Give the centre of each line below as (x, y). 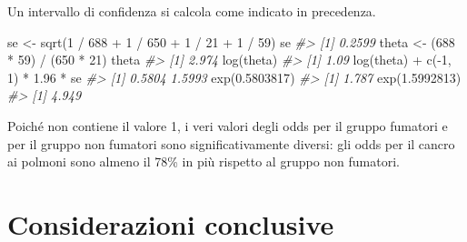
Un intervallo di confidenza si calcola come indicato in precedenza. (192, 11)
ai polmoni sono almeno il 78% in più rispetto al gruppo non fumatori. (204, 161)
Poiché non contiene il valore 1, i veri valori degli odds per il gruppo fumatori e (228, 125)
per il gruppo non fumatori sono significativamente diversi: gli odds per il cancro (231, 143)
